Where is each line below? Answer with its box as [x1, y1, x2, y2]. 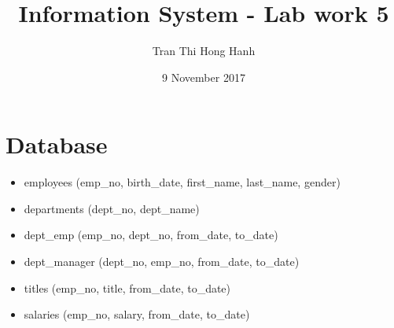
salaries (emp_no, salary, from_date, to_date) [24, 306, 250, 322]
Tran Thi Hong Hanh [152, 42, 256, 59]
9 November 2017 [162, 68, 245, 85]
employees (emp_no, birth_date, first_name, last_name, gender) [24, 174, 341, 190]
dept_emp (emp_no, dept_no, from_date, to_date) [24, 227, 278, 243]
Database [6, 128, 108, 160]
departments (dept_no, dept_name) [24, 200, 200, 216]
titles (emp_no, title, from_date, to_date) [24, 279, 231, 296]
